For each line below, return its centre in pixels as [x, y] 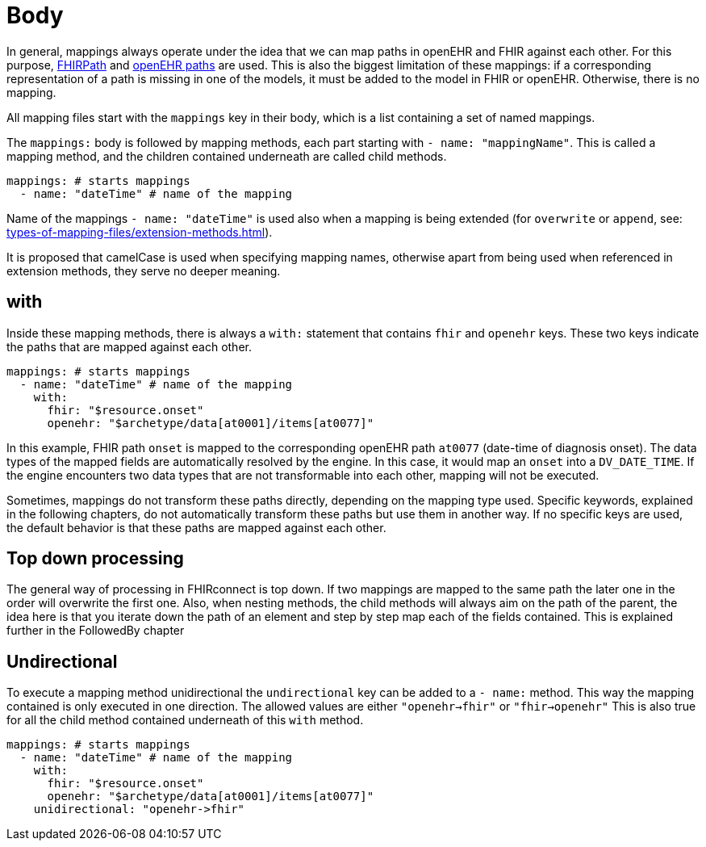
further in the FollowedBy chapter [96, 631]
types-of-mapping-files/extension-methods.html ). [140, 232]
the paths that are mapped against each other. [129, 346]
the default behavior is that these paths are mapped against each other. [196, 527]
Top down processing [95, 559]
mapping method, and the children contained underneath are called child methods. [227, 156]
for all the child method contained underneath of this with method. [185, 720]
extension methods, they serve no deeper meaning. [144, 270]
